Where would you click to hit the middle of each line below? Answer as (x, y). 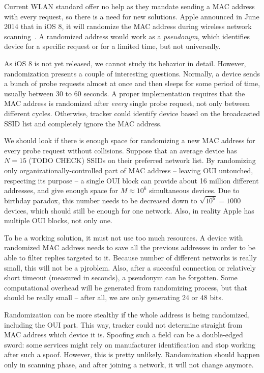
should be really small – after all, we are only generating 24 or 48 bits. (114, 297)
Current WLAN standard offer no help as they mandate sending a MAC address (129, 6)
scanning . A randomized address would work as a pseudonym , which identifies (127, 36)
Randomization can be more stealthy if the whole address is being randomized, (127, 314)
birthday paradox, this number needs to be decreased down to (101, 200)
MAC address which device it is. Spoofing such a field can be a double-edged (124, 335)
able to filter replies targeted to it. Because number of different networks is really (130, 257)
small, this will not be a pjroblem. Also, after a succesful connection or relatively (130, 267)
